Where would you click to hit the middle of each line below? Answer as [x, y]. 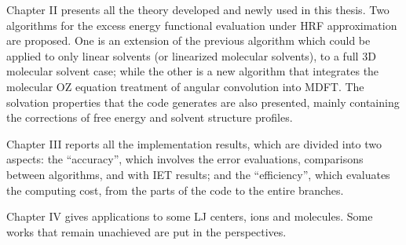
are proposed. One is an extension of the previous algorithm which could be [188, 40]
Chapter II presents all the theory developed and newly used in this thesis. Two [198, 9]
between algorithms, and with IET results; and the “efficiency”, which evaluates [198, 174]
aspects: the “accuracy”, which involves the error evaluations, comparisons [185, 159]
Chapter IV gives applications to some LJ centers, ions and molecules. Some [190, 216]
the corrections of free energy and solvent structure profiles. [150, 117]
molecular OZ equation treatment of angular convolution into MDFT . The [185, 86]
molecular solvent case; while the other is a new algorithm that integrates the [193, 71]
